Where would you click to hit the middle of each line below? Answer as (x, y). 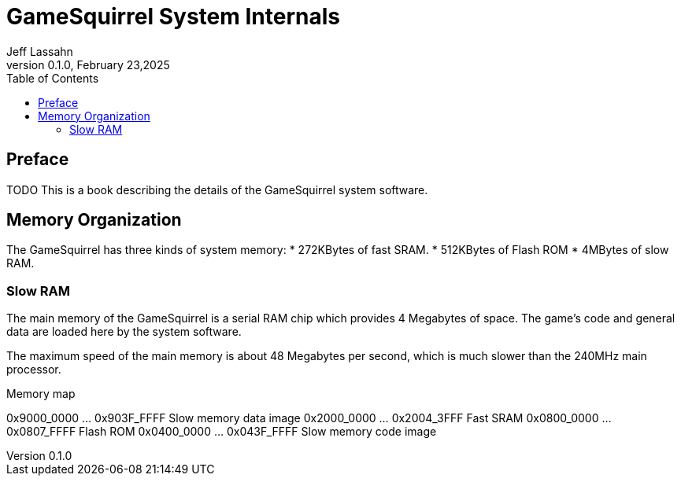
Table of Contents (53, 78)
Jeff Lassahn (40, 51)
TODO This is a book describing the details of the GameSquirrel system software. (217, 189)
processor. (34, 370)
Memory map (41, 394)
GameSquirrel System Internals (173, 17)
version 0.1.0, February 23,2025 (88, 64)
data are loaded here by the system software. (124, 332)
